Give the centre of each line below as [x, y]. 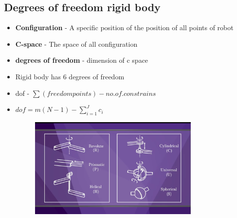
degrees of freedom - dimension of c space [82, 60]
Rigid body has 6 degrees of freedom [70, 76]
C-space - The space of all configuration [76, 44]
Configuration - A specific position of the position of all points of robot [124, 27]
